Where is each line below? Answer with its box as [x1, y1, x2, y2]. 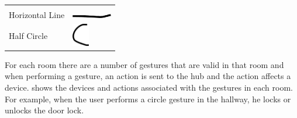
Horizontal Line [9, 9, 65, 20]
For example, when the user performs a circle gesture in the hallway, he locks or [5, 92, 291, 105]
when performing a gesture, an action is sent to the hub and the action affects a [5, 70, 291, 82]
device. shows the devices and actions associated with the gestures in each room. [5, 81, 293, 93]
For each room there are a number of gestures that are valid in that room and [5, 58, 284, 70]
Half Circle [9, 30, 48, 42]
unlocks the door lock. [5, 104, 84, 116]
